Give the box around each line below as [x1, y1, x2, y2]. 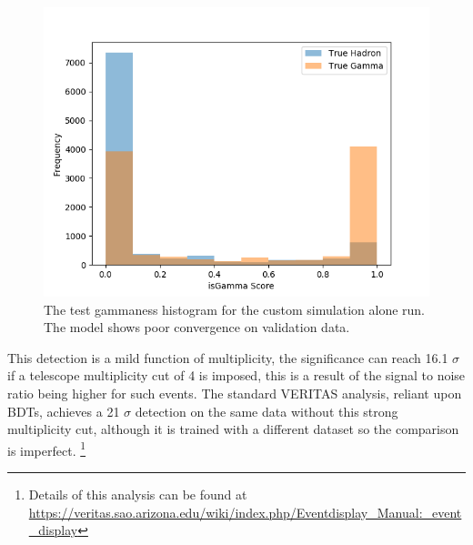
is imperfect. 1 [7, 438, 86, 459]
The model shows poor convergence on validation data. [44, 318, 350, 337]
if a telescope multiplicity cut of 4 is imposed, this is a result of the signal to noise [7, 366, 466, 385]
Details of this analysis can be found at [28, 485, 247, 503]
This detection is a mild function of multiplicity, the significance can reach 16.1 [7, 348, 448, 367]
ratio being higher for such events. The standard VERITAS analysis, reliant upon [7, 383, 462, 402]
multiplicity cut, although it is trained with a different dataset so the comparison [7, 419, 459, 439]
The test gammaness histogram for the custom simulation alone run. [44, 299, 425, 318]
